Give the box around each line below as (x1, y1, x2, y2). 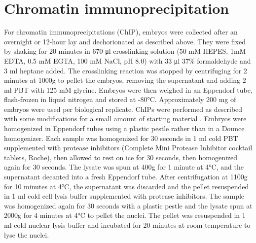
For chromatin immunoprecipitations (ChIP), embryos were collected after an (4, 27, 238, 37)
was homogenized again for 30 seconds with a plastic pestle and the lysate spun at (4, 200, 253, 210)
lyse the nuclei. (4, 229, 49, 240)
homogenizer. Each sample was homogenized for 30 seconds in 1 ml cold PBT (4, 133, 238, 143)
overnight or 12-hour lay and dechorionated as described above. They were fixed (4, 36, 246, 46)
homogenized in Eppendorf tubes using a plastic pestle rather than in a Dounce (4, 123, 245, 134)
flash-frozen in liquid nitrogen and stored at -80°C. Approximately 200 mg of (4, 94, 236, 104)
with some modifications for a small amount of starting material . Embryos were (4, 113, 247, 124)
